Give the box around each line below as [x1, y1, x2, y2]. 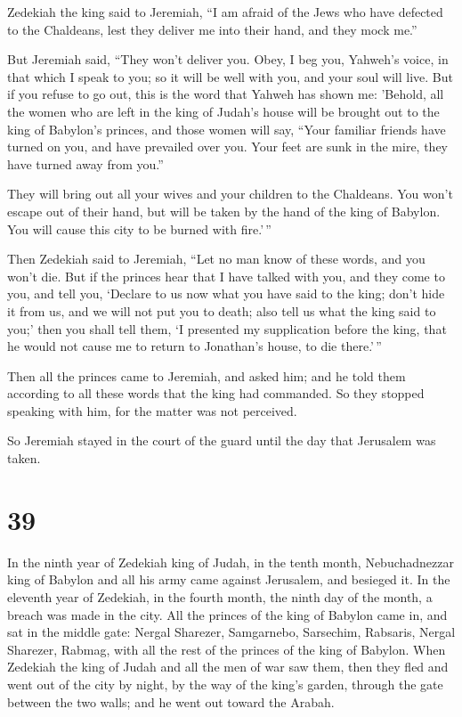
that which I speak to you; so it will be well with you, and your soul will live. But [7, 67, 453, 86]
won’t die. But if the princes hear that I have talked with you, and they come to [7, 266, 445, 285]
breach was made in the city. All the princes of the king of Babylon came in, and [7, 605, 448, 623]
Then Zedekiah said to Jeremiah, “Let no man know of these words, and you [7, 249, 426, 268]
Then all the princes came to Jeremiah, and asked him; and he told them [7, 366, 406, 385]
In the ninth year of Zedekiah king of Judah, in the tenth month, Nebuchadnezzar [7, 552, 454, 571]
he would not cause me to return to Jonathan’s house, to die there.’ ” [7, 337, 382, 355]
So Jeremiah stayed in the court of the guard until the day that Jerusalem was [7, 431, 436, 450]
